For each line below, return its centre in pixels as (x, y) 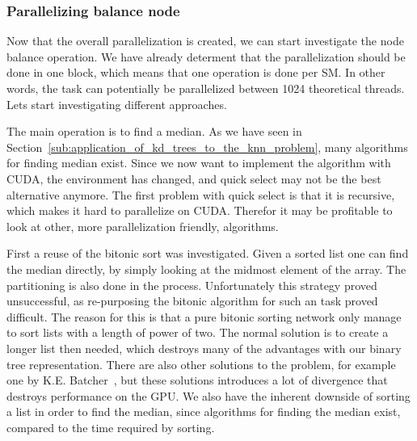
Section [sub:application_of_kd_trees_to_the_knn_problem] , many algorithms (207, 147)
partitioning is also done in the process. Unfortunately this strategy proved (192, 285)
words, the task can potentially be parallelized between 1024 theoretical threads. (206, 88)
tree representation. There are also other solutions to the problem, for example (201, 364)
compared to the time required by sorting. (111, 427)
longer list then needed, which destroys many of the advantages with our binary (204, 348)
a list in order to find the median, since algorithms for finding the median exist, (204, 412)
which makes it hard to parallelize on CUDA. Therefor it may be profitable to (200, 210)
